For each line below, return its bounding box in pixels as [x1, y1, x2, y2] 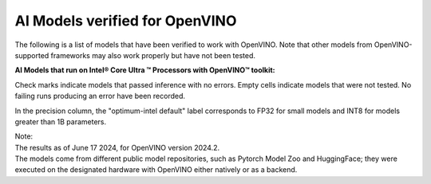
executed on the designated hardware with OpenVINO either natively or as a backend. [14, 165, 298, 174]
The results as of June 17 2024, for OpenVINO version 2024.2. [14, 143, 220, 152]
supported [14, 50, 49, 60]
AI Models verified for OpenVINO [14, 12, 237, 29]
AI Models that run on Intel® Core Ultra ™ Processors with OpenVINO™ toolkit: [14, 65, 275, 75]
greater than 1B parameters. [14, 116, 107, 127]
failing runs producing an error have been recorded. [14, 92, 186, 101]
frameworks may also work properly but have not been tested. [50, 50, 255, 60]
